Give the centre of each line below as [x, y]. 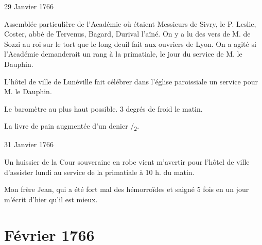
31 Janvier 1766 [29, 144]
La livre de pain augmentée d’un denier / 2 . [72, 127]
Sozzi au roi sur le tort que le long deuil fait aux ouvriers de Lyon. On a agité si [130, 43]
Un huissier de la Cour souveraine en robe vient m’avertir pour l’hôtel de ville [127, 162]
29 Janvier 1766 [29, 6]
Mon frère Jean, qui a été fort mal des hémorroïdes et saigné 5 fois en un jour [127, 189]
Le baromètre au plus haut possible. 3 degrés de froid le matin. [103, 108]
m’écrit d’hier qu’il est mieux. [51, 199]
